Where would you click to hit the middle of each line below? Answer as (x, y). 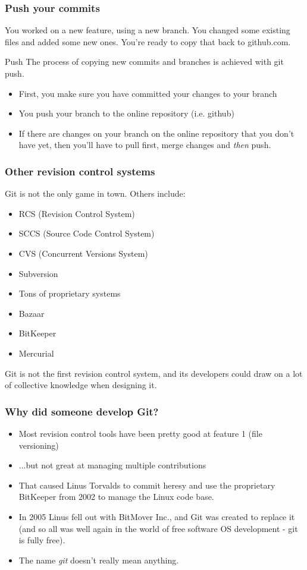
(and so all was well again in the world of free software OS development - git (158, 528)
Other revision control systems (80, 171)
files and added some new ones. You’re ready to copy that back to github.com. (148, 41)
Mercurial (36, 353)
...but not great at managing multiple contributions (112, 465)
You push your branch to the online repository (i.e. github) (126, 113)
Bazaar (32, 313)
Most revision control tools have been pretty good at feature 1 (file (140, 433)
